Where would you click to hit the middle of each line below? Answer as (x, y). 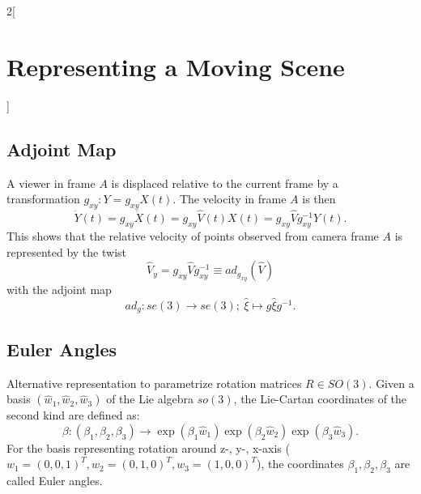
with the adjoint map (59, 290)
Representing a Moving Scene (176, 66)
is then (319, 199)
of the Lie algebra (150, 399)
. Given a (391, 383)
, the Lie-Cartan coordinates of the (320, 399)
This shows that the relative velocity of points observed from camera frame (193, 235)
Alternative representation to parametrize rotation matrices (154, 383)
